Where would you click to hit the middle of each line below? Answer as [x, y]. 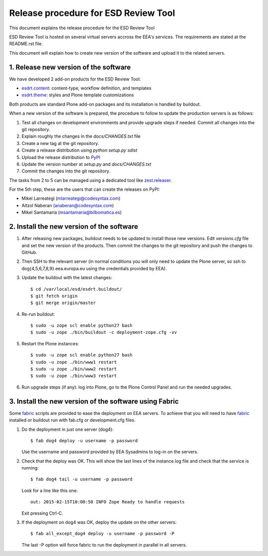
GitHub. [29, 252]
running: [30, 468]
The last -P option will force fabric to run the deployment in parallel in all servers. [104, 545]
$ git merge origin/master [63, 303]
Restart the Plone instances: [50, 343]
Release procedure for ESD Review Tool [92, 13]
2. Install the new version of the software [74, 227]
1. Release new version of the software [70, 67]
